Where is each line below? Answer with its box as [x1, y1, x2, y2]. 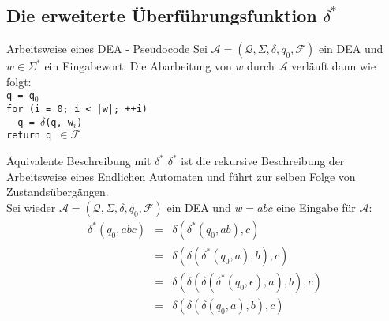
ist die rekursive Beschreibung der [181, 153, 345, 169]
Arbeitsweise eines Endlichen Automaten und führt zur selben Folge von [6, 168, 356, 184]
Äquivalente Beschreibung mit [6, 153, 151, 169]
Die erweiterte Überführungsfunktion [6, 3, 317, 28]
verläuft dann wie [291, 58, 376, 74]
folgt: [6, 73, 32, 89]
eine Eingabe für [276, 198, 356, 215]
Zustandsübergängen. [6, 183, 109, 200]
